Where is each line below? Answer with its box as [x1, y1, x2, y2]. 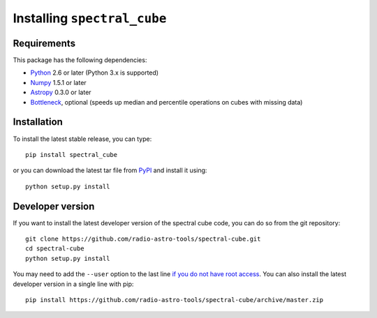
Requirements [13, 37, 76, 49]
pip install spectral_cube [25, 151, 118, 158]
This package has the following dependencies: [13, 56, 147, 64]
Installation [13, 116, 63, 128]
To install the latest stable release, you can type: [13, 135, 152, 143]
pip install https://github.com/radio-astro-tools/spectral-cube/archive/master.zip [25, 296, 324, 303]
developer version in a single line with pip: [13, 280, 134, 288]
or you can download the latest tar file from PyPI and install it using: [13, 166, 207, 174]
